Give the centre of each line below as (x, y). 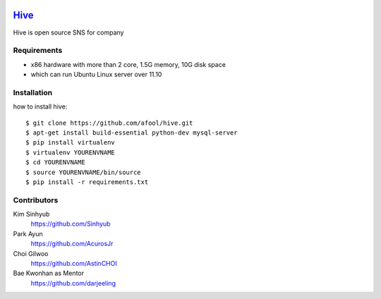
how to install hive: (40, 106)
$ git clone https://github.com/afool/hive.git (109, 123)
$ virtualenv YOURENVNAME (71, 152)
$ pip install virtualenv (71, 142)
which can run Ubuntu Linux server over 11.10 (96, 75)
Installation (33, 92)
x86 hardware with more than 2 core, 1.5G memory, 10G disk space (128, 64)
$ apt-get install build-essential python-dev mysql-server (132, 133)
